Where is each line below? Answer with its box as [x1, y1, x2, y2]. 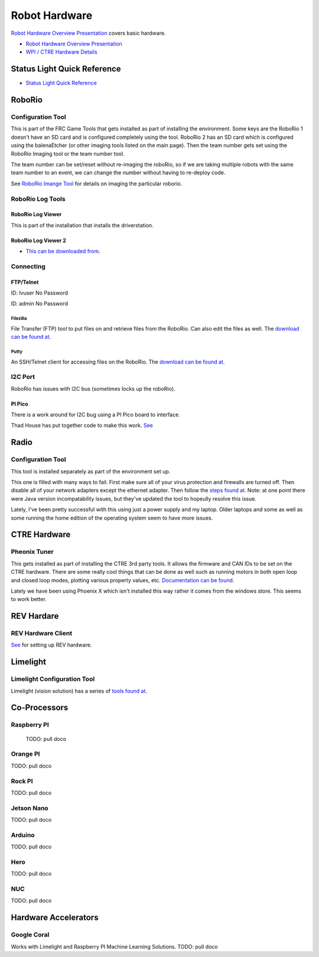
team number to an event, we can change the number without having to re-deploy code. [11, 169, 226, 177]
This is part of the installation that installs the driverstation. [11, 221, 154, 228]
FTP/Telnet [11, 278, 39, 286]
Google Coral [11, 930, 50, 939]
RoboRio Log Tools [11, 195, 66, 203]
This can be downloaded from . [25, 248, 100, 255]
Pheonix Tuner [11, 548, 54, 556]
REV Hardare [11, 611, 59, 621]
